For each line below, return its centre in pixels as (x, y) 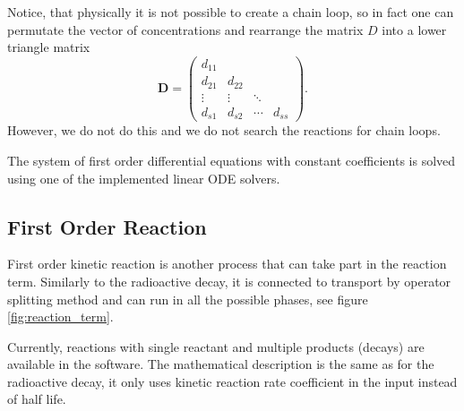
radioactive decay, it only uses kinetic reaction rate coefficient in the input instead (232, 381)
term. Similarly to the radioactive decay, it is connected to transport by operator (229, 281)
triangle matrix (49, 47)
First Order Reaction (107, 226)
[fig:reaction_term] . (60, 317)
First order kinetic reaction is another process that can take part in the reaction (227, 264)
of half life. (37, 399)
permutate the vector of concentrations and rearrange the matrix (185, 29)
